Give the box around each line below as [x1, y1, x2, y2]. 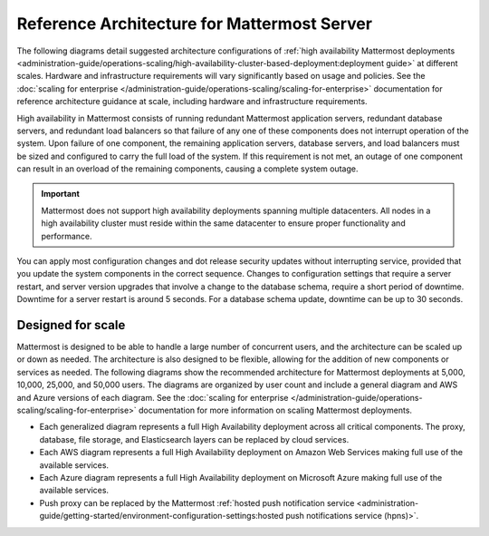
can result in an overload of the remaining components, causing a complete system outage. [16, 163, 359, 174]
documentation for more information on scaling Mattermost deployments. [139, 404, 412, 416]
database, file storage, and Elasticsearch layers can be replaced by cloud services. [39, 434, 350, 444]
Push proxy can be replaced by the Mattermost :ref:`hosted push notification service [39, 497, 355, 508]
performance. [41, 230, 92, 241]
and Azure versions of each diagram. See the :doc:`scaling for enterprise [16, 392, 289, 403]
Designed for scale [16, 317, 126, 333]
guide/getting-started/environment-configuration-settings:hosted [39, 511, 284, 521]
